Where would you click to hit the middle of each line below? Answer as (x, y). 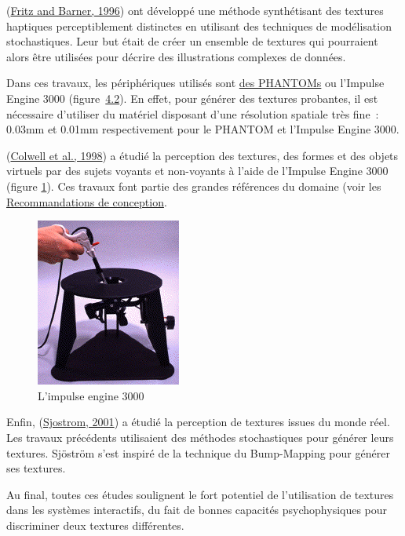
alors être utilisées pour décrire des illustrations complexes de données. (176, 56)
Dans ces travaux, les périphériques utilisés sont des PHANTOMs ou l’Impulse (195, 83)
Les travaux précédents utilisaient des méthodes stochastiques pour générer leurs (200, 437)
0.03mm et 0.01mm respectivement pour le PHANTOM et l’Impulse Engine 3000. (203, 129)
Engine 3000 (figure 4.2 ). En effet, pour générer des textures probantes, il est (192, 98)
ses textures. (36, 468)
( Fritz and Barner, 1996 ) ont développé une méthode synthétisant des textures (195, 10)
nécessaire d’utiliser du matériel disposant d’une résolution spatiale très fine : (193, 113)
